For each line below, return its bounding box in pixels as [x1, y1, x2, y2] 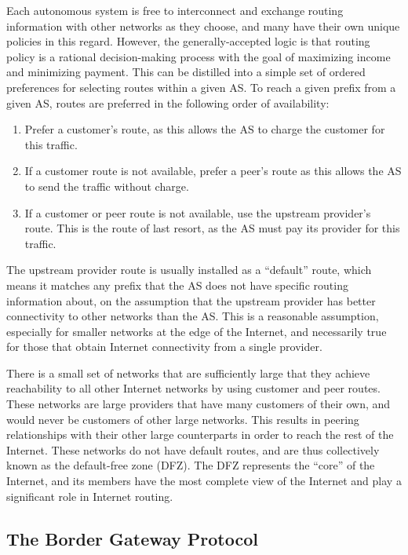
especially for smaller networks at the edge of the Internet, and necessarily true [6, 323, 387, 339]
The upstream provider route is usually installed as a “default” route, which [6, 261, 372, 278]
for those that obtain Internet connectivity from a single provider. [6, 338, 322, 355]
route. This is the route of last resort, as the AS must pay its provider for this [24, 220, 400, 236]
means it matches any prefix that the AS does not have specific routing [6, 276, 348, 293]
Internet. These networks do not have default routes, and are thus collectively [6, 441, 380, 458]
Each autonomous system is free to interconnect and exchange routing [6, 2, 344, 18]
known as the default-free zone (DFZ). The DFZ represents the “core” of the [6, 457, 375, 473]
